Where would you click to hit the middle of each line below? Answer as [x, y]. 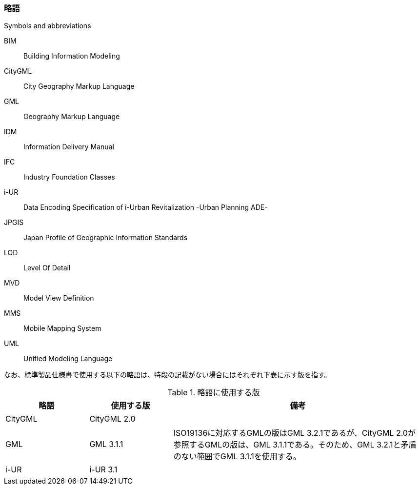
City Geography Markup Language [79, 86]
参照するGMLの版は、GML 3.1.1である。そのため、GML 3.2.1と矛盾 [295, 445]
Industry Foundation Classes [69, 177]
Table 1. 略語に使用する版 [214, 393]
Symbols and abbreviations [48, 26]
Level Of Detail [47, 268]
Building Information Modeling [72, 56]
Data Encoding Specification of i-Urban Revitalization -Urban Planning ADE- [146, 207]
